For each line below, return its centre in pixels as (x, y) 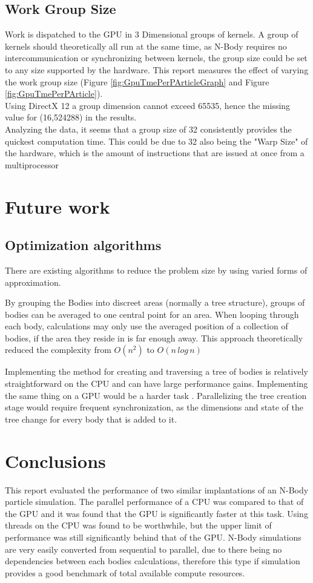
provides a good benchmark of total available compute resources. (125, 572)
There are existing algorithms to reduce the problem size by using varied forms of (156, 270)
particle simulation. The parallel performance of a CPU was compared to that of (154, 502)
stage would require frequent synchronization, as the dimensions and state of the (154, 407)
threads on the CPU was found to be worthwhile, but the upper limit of (138, 525)
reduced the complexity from (58, 350)
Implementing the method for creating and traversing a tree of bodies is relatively (156, 371)
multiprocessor (32, 164)
